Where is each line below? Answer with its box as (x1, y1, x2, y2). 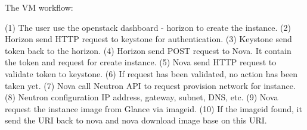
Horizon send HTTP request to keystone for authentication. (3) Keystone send (5, 33, 292, 45)
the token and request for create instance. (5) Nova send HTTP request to (5, 56, 277, 68)
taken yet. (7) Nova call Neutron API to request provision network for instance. (5, 79, 296, 91)
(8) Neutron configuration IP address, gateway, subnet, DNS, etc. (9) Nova (5, 91, 278, 103)
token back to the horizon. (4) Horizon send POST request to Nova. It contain (5, 44, 292, 56)
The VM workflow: (5, 1, 73, 13)
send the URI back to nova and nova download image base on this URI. (5, 114, 267, 126)
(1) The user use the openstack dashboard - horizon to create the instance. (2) (5, 21, 292, 33)
